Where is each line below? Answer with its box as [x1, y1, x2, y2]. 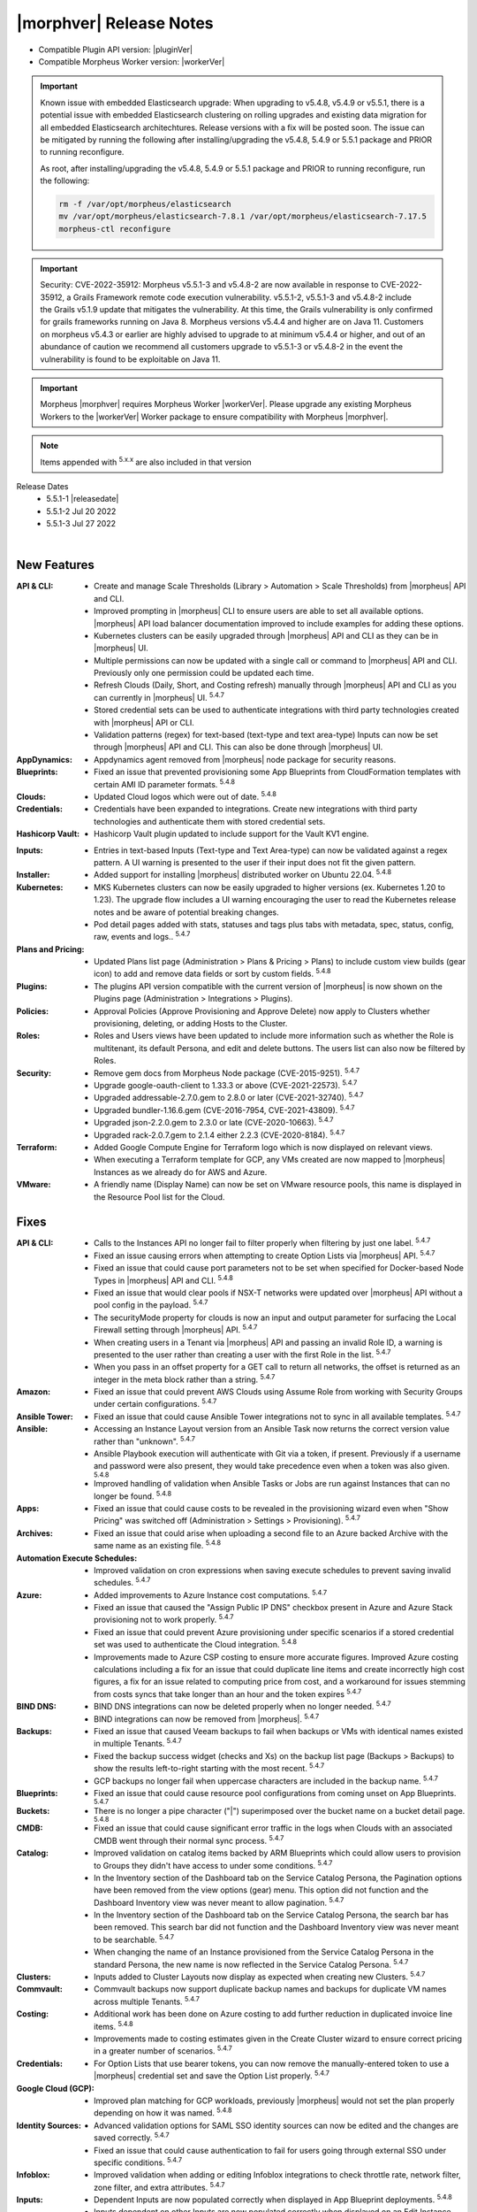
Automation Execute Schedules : [16, 1553, 138, 1563]
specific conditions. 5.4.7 [94, 2155, 183, 2168]
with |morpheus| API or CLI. [94, 717, 194, 727]
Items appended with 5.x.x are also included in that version [40, 455, 252, 467]
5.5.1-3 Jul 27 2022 [46, 518, 117, 529]
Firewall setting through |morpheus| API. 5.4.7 [94, 1323, 258, 1335]
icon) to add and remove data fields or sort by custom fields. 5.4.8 [94, 967, 331, 979]
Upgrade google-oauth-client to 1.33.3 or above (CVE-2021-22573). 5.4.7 [94, 1079, 358, 1090]
